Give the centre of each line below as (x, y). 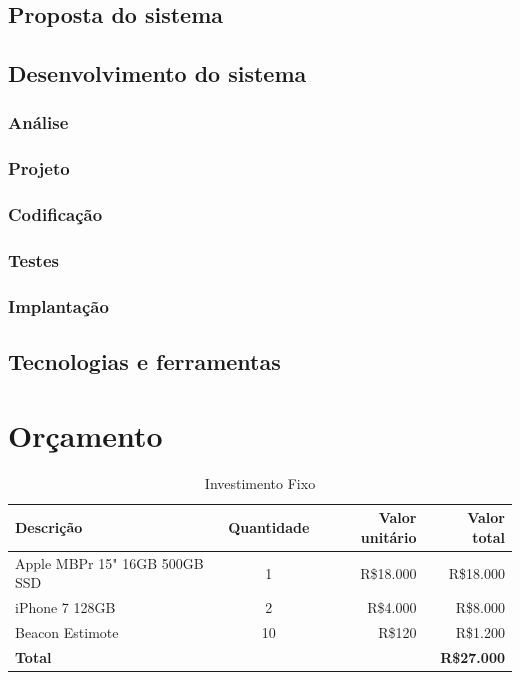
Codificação (55, 214)
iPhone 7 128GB (65, 607)
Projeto (39, 168)
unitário (388, 536)
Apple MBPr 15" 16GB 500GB (109, 562)
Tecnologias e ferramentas (144, 361)
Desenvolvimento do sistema (157, 73)
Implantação (58, 305)
